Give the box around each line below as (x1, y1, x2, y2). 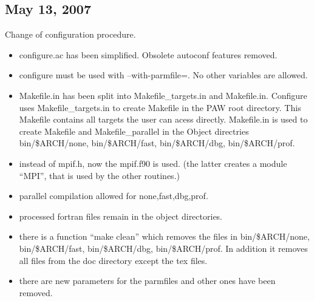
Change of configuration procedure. (5, 28, 136, 41)
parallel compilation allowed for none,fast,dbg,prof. (19, 189, 208, 202)
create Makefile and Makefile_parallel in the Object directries (19, 124, 249, 137)
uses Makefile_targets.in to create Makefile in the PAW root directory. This (19, 101, 301, 113)
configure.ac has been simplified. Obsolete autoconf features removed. (19, 48, 278, 61)
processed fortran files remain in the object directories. (19, 209, 223, 222)
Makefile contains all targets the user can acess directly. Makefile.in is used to (19, 113, 308, 126)
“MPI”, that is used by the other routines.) (19, 169, 180, 181)
